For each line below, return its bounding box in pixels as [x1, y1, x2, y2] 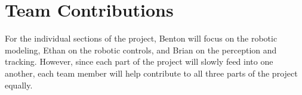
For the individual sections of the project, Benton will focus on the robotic [5, 32, 278, 45]
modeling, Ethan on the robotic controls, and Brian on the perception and [5, 43, 277, 56]
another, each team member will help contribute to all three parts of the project [5, 66, 298, 79]
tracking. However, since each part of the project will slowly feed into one [5, 55, 273, 68]
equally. [5, 78, 33, 91]
